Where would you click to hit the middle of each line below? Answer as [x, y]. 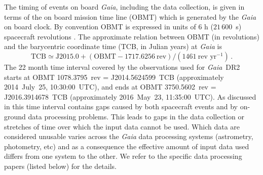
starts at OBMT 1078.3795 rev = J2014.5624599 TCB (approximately [114, 77]
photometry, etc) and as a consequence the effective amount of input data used [127, 146]
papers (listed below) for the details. [60, 166]
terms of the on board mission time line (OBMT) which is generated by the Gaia [130, 16]
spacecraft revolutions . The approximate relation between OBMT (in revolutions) [132, 36]
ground [15, 116]
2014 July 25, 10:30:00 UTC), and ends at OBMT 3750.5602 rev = [110, 87]
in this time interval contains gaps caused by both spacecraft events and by [121, 106]
